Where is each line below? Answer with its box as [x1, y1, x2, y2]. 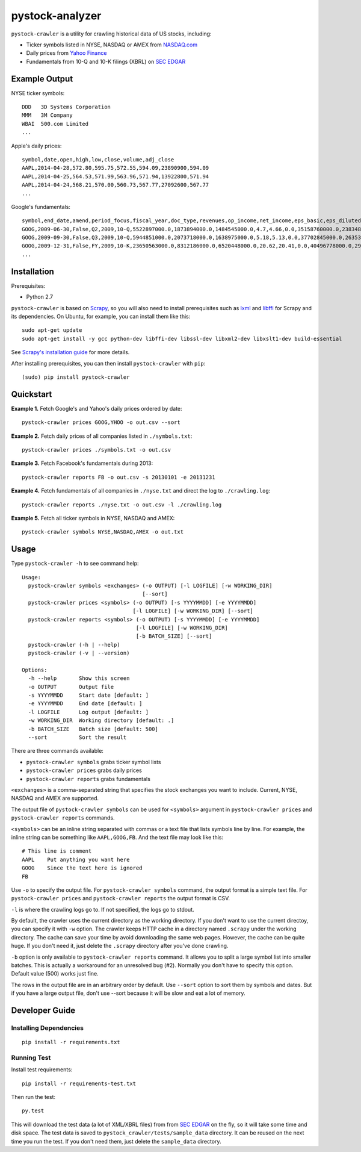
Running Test [11, 1053, 51, 1062]
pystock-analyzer [11, 9, 102, 22]
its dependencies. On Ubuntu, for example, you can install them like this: [11, 313, 191, 320]
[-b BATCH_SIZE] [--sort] [135, 633, 212, 640]
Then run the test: [11, 1094, 56, 1101]
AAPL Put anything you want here [22, 856, 130, 863]
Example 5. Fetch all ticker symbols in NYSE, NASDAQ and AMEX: [11, 514, 175, 522]
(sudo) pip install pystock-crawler [22, 373, 130, 381]
